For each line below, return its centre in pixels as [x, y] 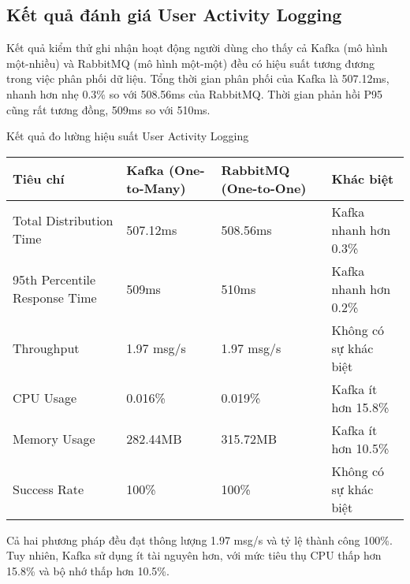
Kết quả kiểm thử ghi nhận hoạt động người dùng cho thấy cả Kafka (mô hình [197, 48]
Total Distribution [63, 221]
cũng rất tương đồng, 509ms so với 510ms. [108, 109]
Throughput [46, 348]
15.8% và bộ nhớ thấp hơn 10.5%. [88, 570]
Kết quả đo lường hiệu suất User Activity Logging [128, 136]
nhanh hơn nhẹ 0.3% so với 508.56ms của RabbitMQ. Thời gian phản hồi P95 [194, 93]
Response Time [55, 298]
